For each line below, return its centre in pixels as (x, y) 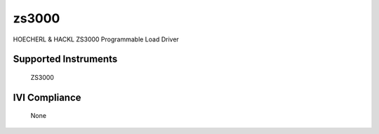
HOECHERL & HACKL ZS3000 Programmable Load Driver (96, 39)
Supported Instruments (65, 59)
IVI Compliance (47, 97)
